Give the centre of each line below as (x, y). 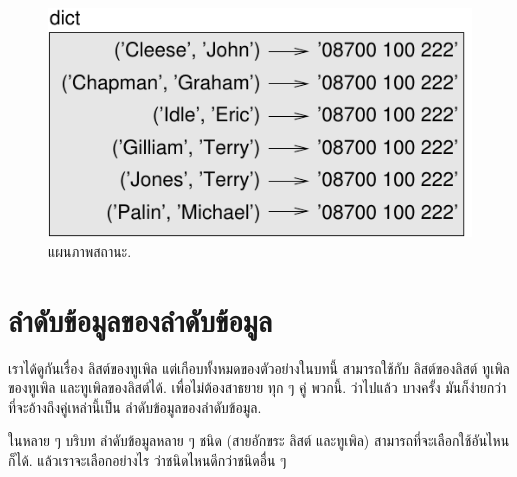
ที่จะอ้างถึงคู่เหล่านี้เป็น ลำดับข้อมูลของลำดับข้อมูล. (135, 406)
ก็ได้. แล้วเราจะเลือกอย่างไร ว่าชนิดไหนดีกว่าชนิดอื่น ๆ (147, 459)
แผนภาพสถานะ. (90, 250)
